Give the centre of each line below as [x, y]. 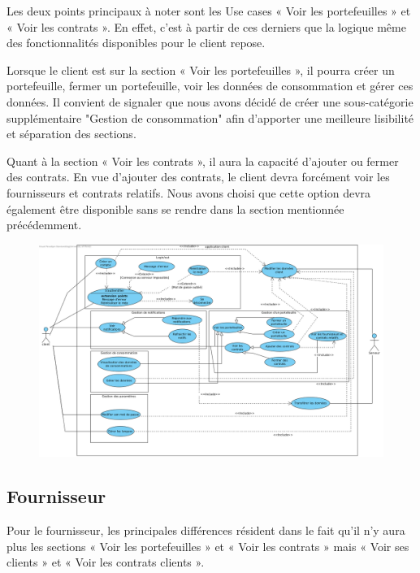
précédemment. [44, 225]
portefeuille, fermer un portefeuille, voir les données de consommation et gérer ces [210, 86]
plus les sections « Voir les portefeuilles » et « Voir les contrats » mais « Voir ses [208, 546]
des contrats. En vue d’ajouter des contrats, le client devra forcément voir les [198, 177]
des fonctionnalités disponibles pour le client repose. [136, 43]
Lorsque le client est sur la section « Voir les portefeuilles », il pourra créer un [201, 69]
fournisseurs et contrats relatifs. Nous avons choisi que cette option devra [189, 192]
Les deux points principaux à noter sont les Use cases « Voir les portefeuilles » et [209, 11]
